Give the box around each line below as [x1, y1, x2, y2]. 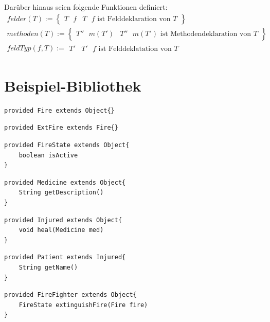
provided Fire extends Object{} [4, 106, 115, 114]
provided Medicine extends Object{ [4, 178, 126, 186]
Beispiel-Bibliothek [4, 75, 141, 96]
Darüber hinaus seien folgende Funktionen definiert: [4, 2, 168, 12]
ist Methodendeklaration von [160, 30, 251, 38]
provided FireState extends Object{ [4, 141, 130, 149]
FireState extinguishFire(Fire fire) [19, 301, 148, 309]
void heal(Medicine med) [19, 226, 104, 234]
